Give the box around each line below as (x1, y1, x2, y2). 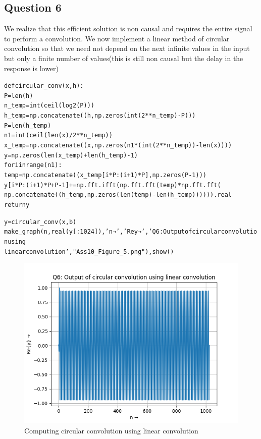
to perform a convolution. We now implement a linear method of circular (4, 33, 230, 43)
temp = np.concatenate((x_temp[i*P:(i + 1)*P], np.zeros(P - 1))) (4, 172, 206, 179)
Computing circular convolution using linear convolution (24, 425, 198, 435)
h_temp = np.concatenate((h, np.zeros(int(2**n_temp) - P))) (4, 112, 196, 120)
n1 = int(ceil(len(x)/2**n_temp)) (4, 132, 113, 139)
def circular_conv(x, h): (4, 82, 84, 90)
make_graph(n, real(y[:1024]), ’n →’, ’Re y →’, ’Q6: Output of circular (4, 228, 221, 236)
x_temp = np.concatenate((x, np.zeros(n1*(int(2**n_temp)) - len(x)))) (4, 142, 232, 149)
